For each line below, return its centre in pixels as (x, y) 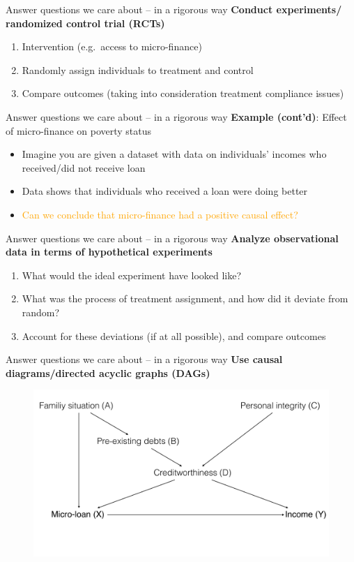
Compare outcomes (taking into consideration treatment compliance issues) (183, 93)
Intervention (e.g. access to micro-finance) (112, 46)
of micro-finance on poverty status (79, 130)
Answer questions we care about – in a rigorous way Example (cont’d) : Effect (176, 116)
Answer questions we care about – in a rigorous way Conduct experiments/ (174, 9)
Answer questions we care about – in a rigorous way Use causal (144, 359)
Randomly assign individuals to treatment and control (138, 69)
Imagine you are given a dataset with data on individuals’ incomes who (174, 154)
